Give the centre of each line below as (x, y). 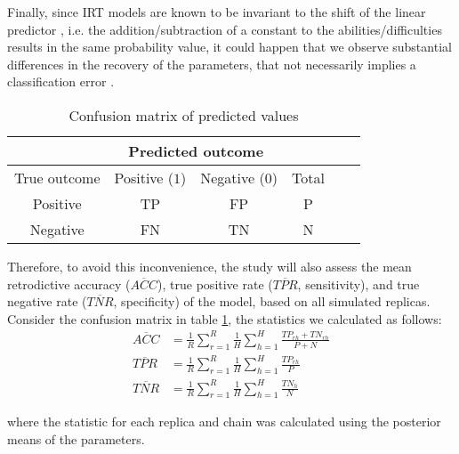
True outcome (57, 177)
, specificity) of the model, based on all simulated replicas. (272, 301)
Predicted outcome (196, 150)
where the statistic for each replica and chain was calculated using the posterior (224, 422)
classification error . (61, 81)
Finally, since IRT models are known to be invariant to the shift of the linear (217, 12)
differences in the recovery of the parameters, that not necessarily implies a (212, 64)
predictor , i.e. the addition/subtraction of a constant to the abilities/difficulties (225, 29)
